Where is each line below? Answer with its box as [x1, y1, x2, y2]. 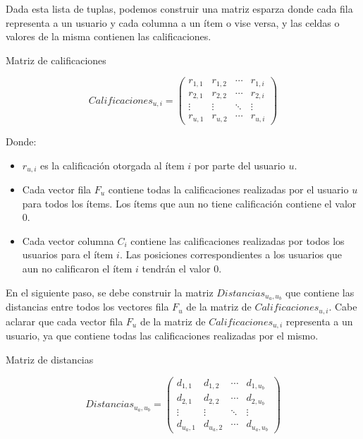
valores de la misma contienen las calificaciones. [6, 29, 211, 44]
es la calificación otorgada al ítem [39, 157, 185, 172]
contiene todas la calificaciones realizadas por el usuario [108, 181, 349, 196]
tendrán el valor [142, 260, 211, 275]
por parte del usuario [194, 157, 285, 172]
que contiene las [285, 284, 355, 299]
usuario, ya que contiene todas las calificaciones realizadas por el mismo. [6, 328, 319, 343]
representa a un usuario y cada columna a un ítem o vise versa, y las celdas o [6, 15, 340, 30]
